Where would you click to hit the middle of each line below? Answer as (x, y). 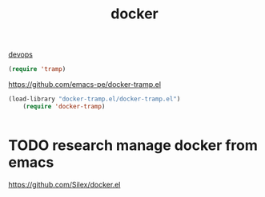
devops (21, 55)
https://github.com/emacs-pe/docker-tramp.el (85, 85)
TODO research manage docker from (133, 145)
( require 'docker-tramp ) (64, 106)
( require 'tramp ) (37, 69)
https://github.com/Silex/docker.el (64, 184)
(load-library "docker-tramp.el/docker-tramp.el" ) (94, 99)
